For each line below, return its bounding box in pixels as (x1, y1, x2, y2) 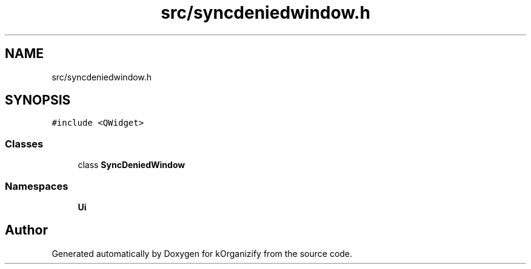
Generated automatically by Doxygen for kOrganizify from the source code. (52, 248, 353, 259)
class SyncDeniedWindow (78, 160, 185, 170)
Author (5, 222, 48, 238)
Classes (5, 137, 44, 150)
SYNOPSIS (5, 92, 71, 108)
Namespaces (5, 180, 68, 192)
